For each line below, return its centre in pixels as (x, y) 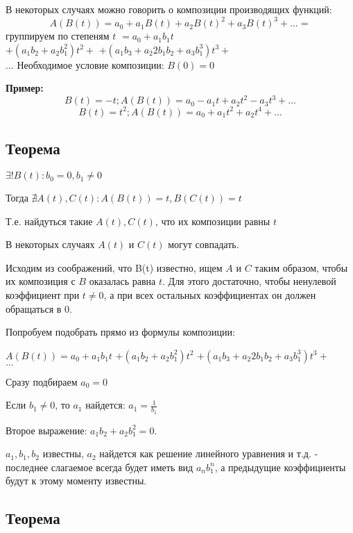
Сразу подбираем (42, 381)
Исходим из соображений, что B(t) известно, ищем (114, 267)
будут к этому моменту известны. (76, 481)
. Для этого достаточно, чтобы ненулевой (249, 281)
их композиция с (41, 281)
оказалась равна (122, 281)
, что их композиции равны (213, 221)
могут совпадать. (204, 244)
